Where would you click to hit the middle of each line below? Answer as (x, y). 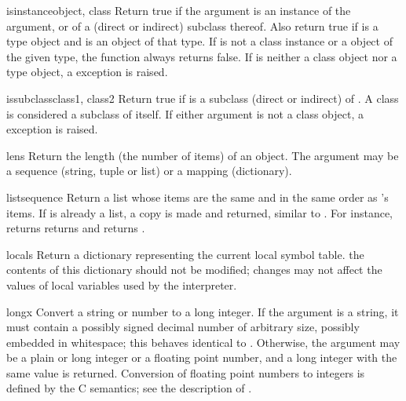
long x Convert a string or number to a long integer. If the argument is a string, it (203, 311)
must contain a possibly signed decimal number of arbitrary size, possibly (183, 327)
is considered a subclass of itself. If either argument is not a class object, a (185, 113)
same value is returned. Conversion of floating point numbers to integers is (186, 372)
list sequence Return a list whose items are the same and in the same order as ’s (198, 197)
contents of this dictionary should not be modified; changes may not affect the (194, 270)
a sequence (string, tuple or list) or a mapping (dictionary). (149, 171)
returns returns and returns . (76, 228)
